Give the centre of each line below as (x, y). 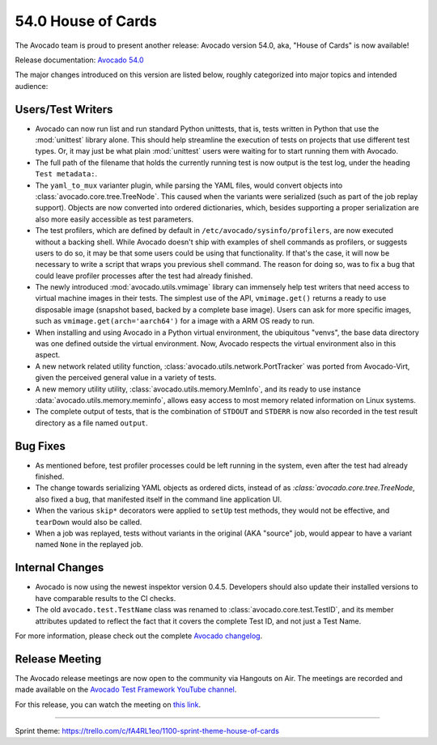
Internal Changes (59, 567)
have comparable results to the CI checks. (106, 598)
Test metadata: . (66, 174)
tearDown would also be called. (89, 522)
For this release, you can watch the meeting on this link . (108, 705)
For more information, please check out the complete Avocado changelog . (139, 636)
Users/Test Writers (64, 109)
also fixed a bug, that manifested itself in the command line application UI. (159, 499)
